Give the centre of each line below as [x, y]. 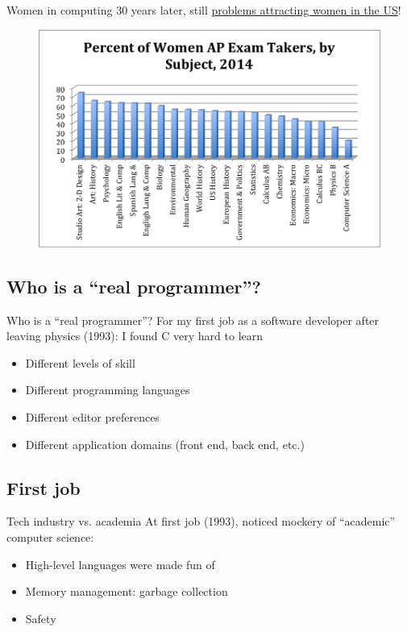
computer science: [50, 537]
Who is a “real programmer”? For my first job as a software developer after [193, 320]
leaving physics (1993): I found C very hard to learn [135, 336]
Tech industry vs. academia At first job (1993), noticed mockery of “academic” [201, 521]
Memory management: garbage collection [127, 591]
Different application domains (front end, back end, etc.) [165, 444]
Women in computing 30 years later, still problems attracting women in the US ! [204, 10]
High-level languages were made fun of [120, 564]
